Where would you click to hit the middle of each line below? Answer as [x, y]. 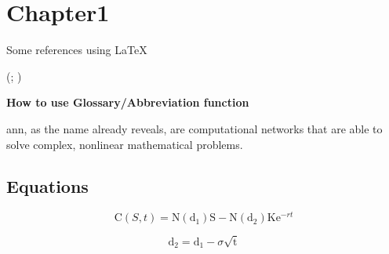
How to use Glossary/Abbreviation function [128, 102]
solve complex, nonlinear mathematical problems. [125, 144]
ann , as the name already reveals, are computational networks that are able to [194, 128]
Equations [47, 186]
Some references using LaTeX [77, 50]
